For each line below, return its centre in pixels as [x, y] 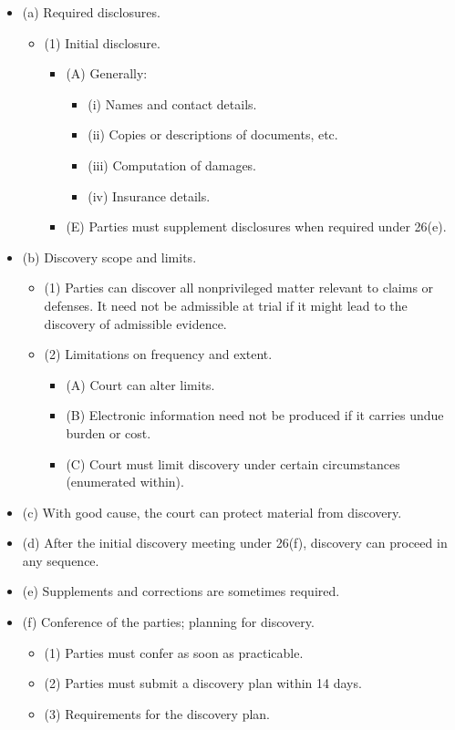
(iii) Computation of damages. [172, 165]
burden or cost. [109, 432]
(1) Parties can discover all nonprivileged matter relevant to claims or [239, 288]
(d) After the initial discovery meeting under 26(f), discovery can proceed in [235, 543]
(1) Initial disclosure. [102, 42]
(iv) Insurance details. [149, 195]
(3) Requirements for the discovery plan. [157, 713]
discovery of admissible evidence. [135, 323]
